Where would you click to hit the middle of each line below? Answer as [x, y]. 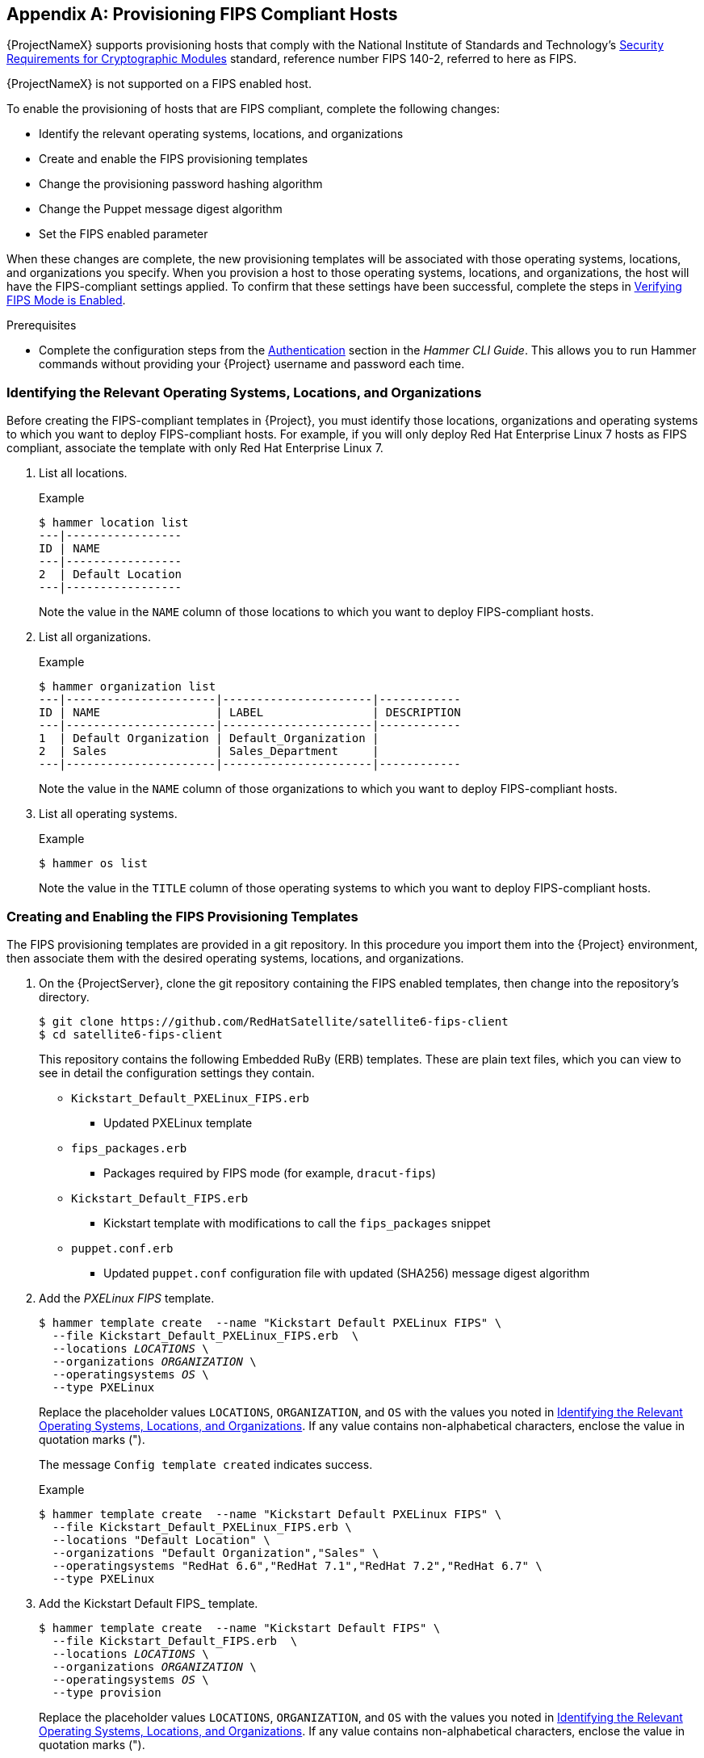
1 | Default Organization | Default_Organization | [209, 738]
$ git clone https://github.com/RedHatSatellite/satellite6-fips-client [274, 1021]
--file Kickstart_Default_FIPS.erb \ [175, 1641]
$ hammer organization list [128, 687]
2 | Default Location [111, 575]
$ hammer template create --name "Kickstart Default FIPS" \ [240, 1628]
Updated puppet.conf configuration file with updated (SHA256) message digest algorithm [347, 1273]
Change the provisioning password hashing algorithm [181, 184]
